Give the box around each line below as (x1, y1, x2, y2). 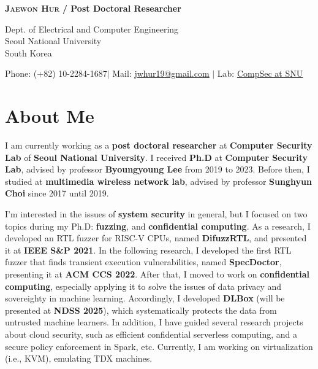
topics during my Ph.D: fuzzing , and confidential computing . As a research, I (5, 219, 311, 232)
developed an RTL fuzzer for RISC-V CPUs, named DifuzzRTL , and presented (5, 231, 307, 244)
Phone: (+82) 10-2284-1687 (5, 67, 107, 80)
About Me (5, 103, 94, 128)
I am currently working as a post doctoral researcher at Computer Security (5, 139, 312, 152)
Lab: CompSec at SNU (217, 67, 303, 80)
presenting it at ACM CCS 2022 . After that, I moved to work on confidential (5, 268, 310, 281)
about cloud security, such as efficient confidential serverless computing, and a (5, 328, 297, 340)
